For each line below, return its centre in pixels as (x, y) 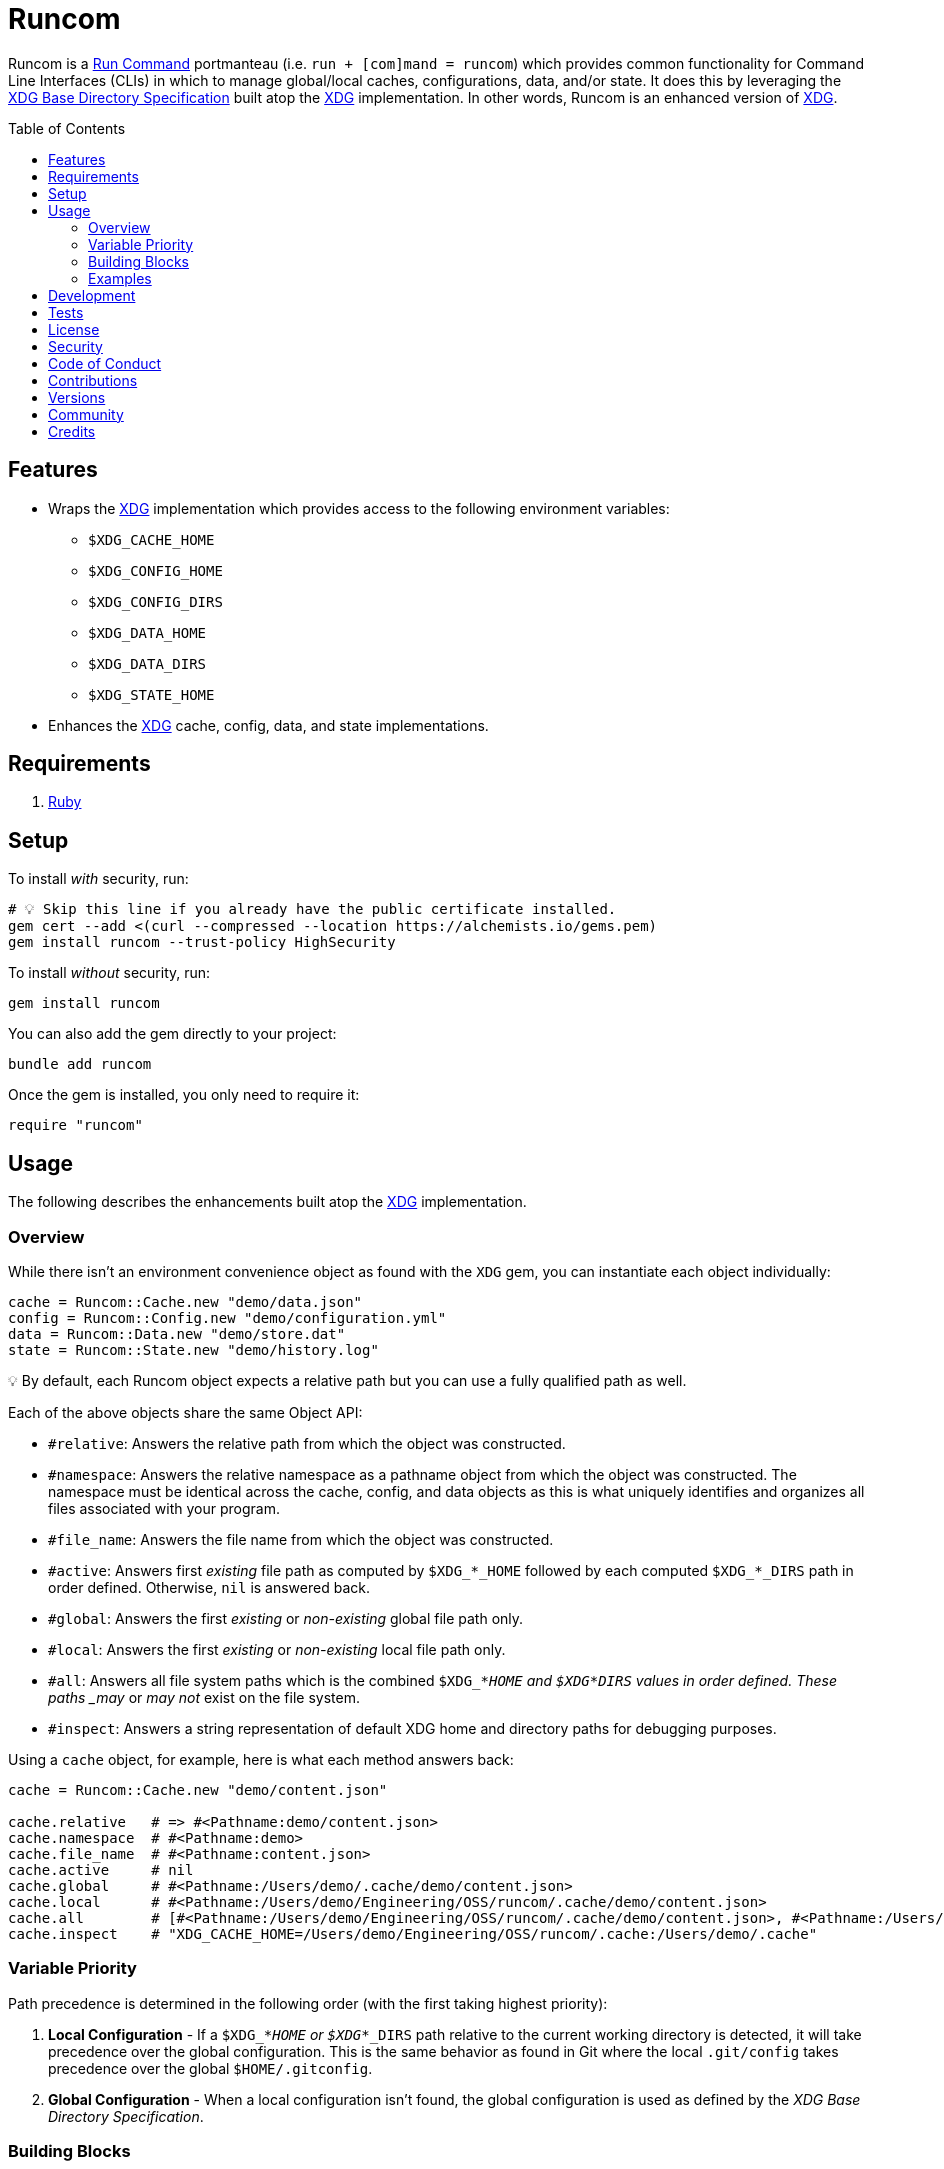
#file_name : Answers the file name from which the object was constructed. (301, 1539)
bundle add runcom (80, 1064)
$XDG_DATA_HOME (147, 632)
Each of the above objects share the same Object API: (185, 1412)
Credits (72, 431)
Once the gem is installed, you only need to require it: (184, 1095)
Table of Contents (67, 128)
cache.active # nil (101, 1869)
